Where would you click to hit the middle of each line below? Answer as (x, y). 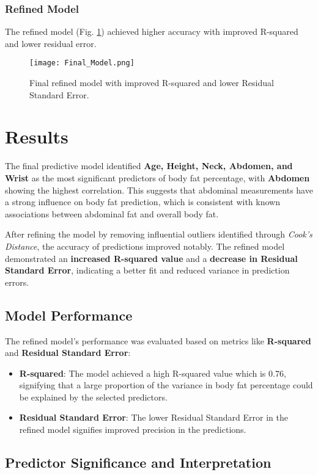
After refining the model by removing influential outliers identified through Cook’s (159, 234)
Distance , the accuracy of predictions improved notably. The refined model (145, 246)
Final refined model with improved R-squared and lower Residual (152, 83)
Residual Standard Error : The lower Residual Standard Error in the (153, 417)
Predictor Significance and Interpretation (138, 462)
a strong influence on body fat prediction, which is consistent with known (142, 202)
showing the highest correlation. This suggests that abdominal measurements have (159, 190)
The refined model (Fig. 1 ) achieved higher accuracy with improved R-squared (152, 31)
